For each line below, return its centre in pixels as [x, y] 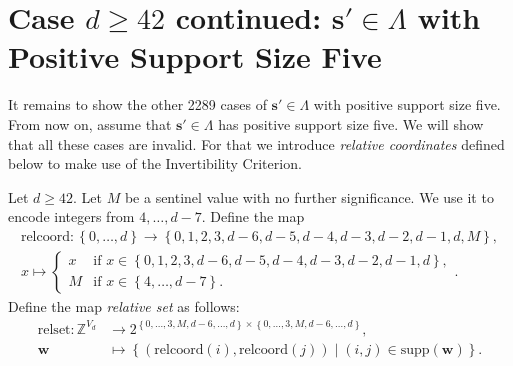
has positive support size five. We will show [351, 123]
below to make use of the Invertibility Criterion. [155, 163]
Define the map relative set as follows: [124, 305]
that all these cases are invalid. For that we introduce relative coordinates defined [256, 143]
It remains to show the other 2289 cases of [137, 104]
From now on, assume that [90, 123]
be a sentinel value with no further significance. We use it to [309, 196]
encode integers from [71, 216]
